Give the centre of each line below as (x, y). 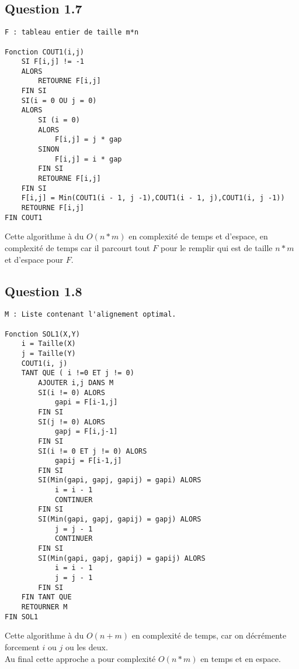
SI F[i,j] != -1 (53, 62)
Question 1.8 (44, 291)
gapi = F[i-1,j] (86, 402)
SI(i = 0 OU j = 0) (59, 100)
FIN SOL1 (22, 617)
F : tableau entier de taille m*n (72, 32)
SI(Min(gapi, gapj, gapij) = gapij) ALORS (122, 558)
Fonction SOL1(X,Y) (42, 334)
